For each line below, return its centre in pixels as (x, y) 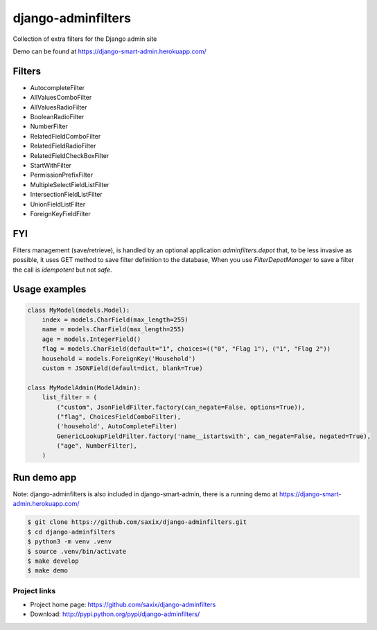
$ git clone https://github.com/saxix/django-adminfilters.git (137, 522)
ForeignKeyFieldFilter (61, 213)
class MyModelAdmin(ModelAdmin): (84, 387)
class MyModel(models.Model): (79, 310)
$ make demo (48, 571)
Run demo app (45, 477)
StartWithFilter (51, 165)
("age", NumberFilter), (97, 446)
